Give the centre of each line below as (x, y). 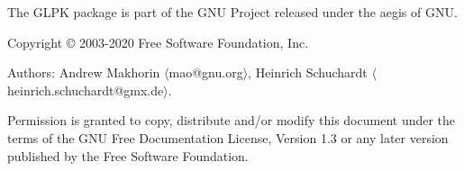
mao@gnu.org (206, 72)
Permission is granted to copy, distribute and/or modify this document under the (232, 120)
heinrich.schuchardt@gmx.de (86, 90)
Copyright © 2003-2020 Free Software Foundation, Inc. (158, 42)
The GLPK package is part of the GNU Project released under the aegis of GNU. (232, 12)
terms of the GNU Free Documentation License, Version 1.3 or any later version (228, 137)
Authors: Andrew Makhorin (84, 72)
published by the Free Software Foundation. (128, 155)
